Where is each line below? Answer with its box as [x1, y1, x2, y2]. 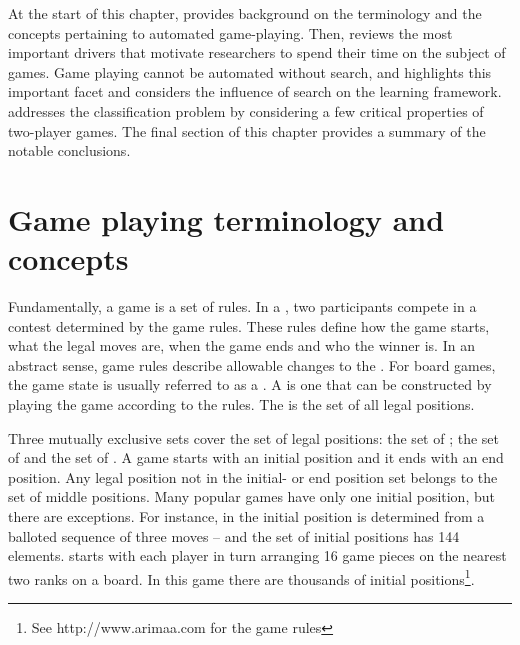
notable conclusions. [8, 140, 131, 161]
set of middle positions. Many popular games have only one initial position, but [8, 486, 495, 507]
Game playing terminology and [8, 198, 445, 239]
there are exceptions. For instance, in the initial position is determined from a [8, 506, 485, 526]
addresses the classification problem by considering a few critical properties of [8, 100, 484, 121]
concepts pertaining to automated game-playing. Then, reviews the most [8, 22, 453, 43]
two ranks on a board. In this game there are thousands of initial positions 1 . [8, 565, 475, 589]
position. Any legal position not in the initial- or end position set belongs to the [8, 466, 498, 487]
